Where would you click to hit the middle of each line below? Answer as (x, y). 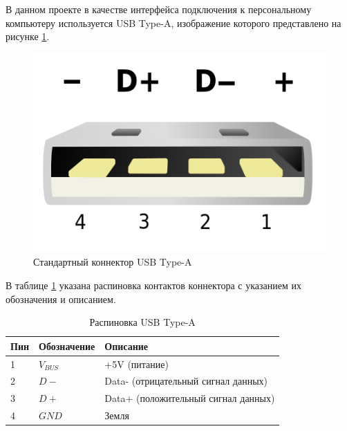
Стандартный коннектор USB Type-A (113, 262)
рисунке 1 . (28, 36)
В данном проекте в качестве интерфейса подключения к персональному (159, 9)
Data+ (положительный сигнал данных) (190, 398)
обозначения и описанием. (61, 299)
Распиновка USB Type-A (142, 322)
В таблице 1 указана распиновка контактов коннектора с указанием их (153, 285)
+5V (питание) (137, 364)
